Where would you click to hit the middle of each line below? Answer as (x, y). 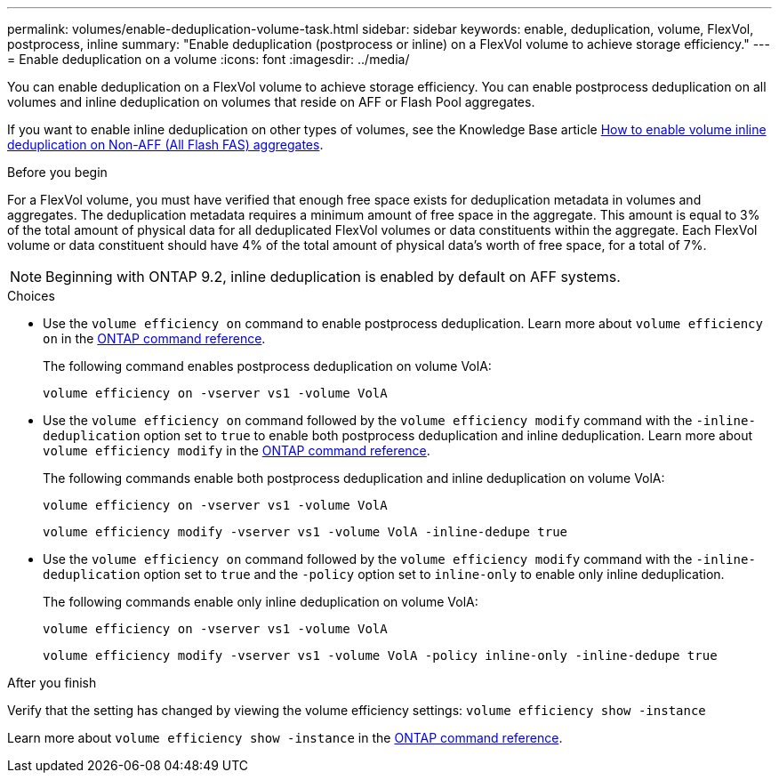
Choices (31, 296)
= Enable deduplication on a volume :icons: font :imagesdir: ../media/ (209, 59)
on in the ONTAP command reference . (154, 338)
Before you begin (57, 172)
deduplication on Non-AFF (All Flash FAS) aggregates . (165, 145)
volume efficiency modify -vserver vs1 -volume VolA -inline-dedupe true (305, 532)
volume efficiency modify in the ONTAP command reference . (237, 450)
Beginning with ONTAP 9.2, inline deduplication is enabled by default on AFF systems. (333, 277)
